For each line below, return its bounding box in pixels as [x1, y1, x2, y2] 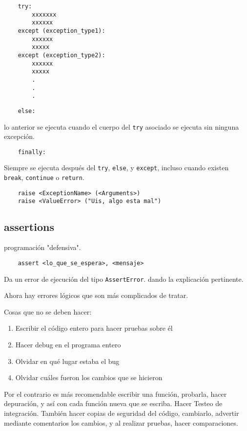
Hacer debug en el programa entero [15, 339, 121, 349]
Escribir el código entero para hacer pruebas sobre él [15, 323, 173, 333]
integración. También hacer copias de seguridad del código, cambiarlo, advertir [4, 408, 239, 418]
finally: [18, 148, 46, 156]
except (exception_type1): [18, 27, 105, 34]
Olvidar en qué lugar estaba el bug [15, 356, 120, 366]
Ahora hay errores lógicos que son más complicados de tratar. [4, 290, 188, 300]
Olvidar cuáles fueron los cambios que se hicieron [15, 372, 163, 383]
